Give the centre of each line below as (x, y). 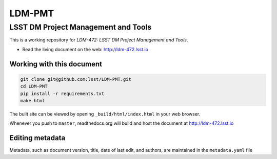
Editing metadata (37, 138)
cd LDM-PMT (34, 86)
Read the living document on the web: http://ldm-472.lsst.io (85, 49)
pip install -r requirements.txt (62, 94)
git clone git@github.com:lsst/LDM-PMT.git (76, 79)
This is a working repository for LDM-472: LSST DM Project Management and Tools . (99, 40)
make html (33, 100)
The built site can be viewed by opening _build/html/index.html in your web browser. (105, 114)
